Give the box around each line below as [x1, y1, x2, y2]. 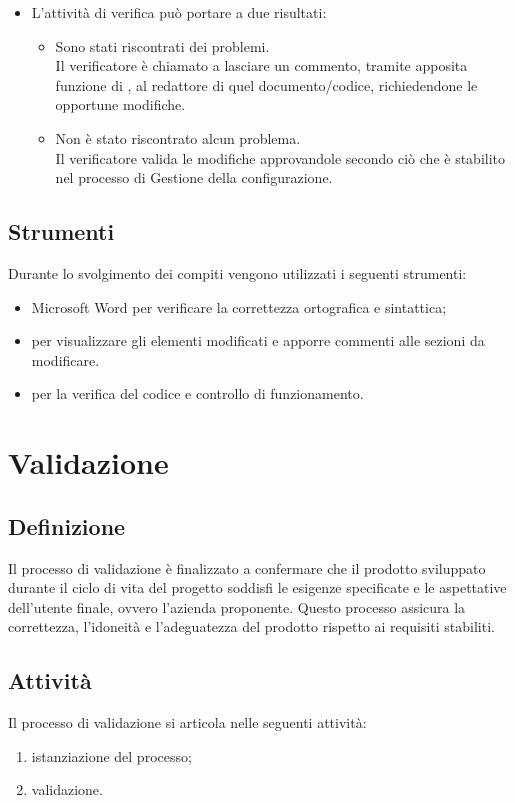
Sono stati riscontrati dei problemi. [55, 35, 270, 56]
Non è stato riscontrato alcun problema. [55, 127, 301, 148]
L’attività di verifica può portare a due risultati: [31, 2, 327, 22]
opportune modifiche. [55, 94, 186, 115]
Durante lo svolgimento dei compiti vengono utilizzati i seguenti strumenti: [8, 262, 467, 283]
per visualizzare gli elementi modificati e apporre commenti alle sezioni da [31, 330, 485, 351]
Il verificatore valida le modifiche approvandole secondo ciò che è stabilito [55, 147, 506, 168]
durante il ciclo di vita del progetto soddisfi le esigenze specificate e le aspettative [8, 577, 507, 598]
